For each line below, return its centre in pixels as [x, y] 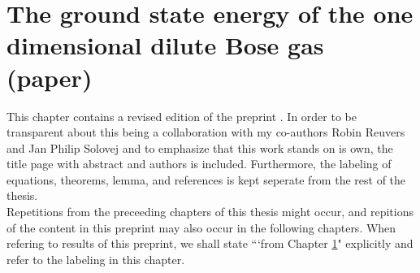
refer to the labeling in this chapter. [96, 259]
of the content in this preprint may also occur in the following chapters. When [201, 227]
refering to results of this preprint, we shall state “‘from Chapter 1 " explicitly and [210, 243]
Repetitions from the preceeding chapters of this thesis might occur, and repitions [210, 212]
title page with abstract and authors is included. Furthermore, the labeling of [199, 164]
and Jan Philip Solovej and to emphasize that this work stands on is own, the [200, 147]
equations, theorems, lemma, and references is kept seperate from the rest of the [206, 179]
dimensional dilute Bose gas [165, 45]
